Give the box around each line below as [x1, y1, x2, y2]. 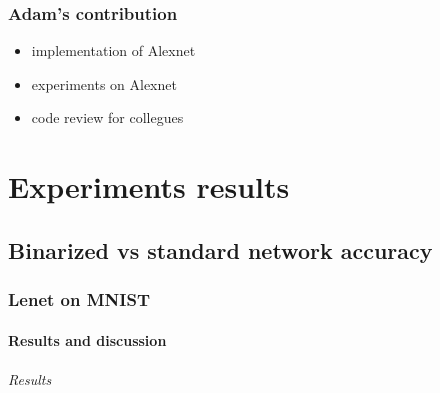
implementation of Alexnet [31, 40, 196, 61]
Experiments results [8, 166, 290, 207]
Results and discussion [8, 329, 167, 350]
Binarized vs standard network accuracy [8, 234, 433, 265]
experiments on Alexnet [31, 73, 177, 94]
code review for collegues [31, 107, 184, 128]
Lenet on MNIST [8, 287, 150, 312]
